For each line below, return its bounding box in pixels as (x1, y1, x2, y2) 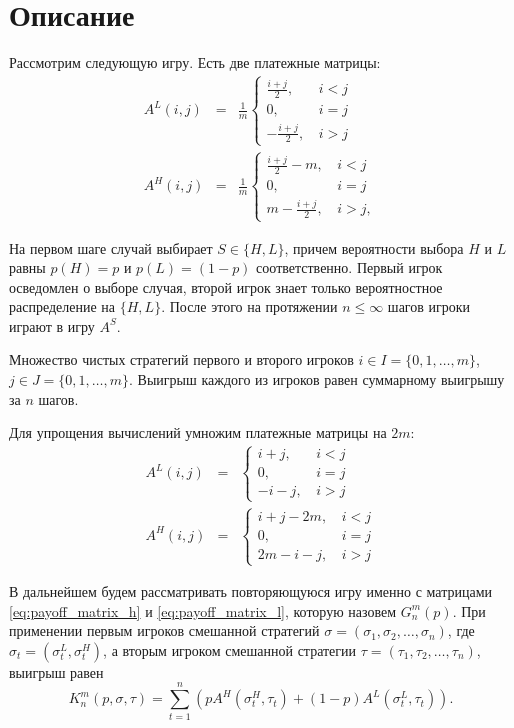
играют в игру (9, 315, 95, 336)
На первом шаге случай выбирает (9, 237, 213, 258)
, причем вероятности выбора (284, 237, 464, 258)
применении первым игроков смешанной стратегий (9, 620, 320, 641)
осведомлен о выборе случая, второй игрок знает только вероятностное (9, 276, 443, 297)
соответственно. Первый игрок (256, 257, 443, 278)
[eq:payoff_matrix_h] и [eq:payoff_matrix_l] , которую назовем (9, 600, 397, 621)
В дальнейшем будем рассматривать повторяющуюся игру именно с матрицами (9, 581, 492, 602)
